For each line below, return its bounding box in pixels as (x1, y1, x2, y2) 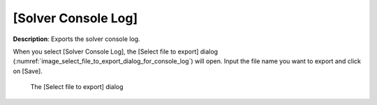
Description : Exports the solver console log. (13, 35, 140, 43)
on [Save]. (13, 67, 43, 75)
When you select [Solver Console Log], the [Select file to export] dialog (13, 47, 219, 56)
